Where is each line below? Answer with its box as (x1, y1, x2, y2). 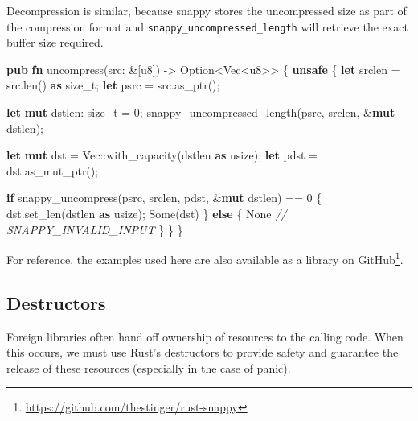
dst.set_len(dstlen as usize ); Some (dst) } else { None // (6, 205, 287, 221)
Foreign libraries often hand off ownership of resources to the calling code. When (6, 328, 404, 345)
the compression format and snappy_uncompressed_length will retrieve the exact (6, 18, 408, 35)
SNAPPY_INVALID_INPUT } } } (6, 221, 183, 237)
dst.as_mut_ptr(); (6, 162, 99, 179)
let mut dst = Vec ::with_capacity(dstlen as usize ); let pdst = (6, 147, 318, 163)
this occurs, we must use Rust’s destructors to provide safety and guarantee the (6, 344, 399, 361)
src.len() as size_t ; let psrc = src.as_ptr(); (6, 76, 220, 93)
